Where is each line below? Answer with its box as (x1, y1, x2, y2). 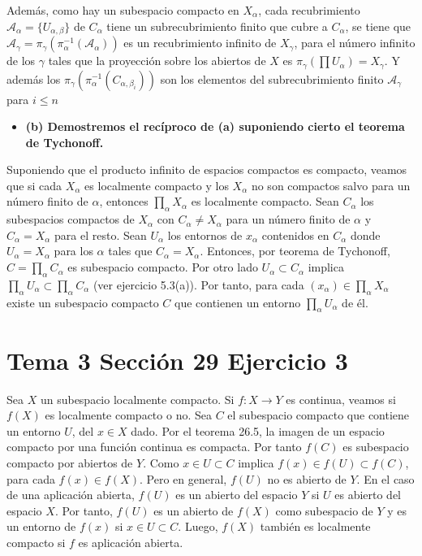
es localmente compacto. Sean (191, 193, 339, 210)
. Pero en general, (140, 470, 227, 487)
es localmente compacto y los (84, 176, 229, 193)
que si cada (6, 176, 62, 193)
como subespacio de (275, 502, 373, 519)
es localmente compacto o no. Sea (45, 406, 212, 424)
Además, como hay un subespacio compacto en (6, 2, 239, 18)
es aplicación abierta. (78, 533, 183, 550)
